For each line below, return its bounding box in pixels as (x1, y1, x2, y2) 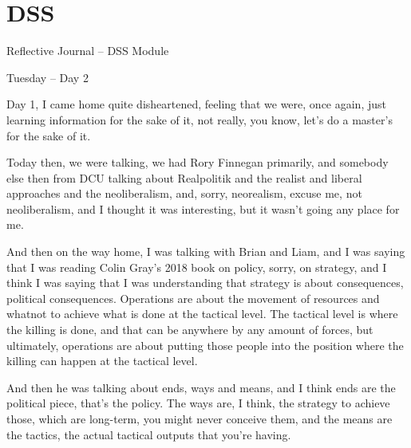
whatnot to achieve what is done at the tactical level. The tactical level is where (6, 305, 398, 322)
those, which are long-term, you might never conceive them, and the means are (6, 411, 393, 426)
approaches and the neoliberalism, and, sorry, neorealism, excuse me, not (6, 185, 362, 202)
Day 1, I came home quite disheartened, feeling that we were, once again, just (6, 96, 386, 112)
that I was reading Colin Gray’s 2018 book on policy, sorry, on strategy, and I (6, 258, 387, 275)
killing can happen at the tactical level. (6, 352, 198, 369)
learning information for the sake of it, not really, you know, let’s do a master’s (6, 111, 393, 128)
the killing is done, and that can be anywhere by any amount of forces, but (6, 321, 373, 338)
